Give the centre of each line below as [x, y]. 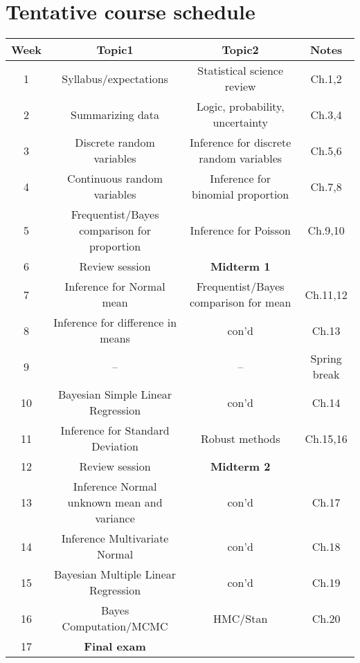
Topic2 [240, 50]
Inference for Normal [115, 287]
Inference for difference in [115, 323]
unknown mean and [115, 502]
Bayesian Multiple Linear [115, 574]
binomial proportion [241, 194]
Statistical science [241, 71]
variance [115, 518]
